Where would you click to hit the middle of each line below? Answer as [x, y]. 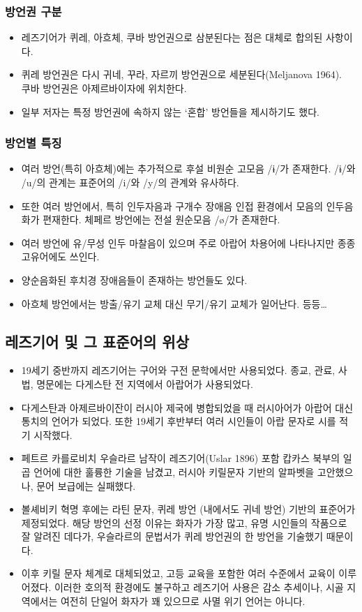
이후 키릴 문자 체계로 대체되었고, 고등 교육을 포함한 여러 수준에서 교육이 [178, 573]
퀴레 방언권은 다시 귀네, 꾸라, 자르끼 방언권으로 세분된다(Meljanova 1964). [182, 74]
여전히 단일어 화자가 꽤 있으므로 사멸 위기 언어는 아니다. [183, 600]
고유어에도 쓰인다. [60, 256]
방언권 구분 [33, 11]
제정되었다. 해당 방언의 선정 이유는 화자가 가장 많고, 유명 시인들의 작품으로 [184, 522]
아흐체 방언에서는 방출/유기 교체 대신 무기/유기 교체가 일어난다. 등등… [174, 303]
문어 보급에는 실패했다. [86, 485]
